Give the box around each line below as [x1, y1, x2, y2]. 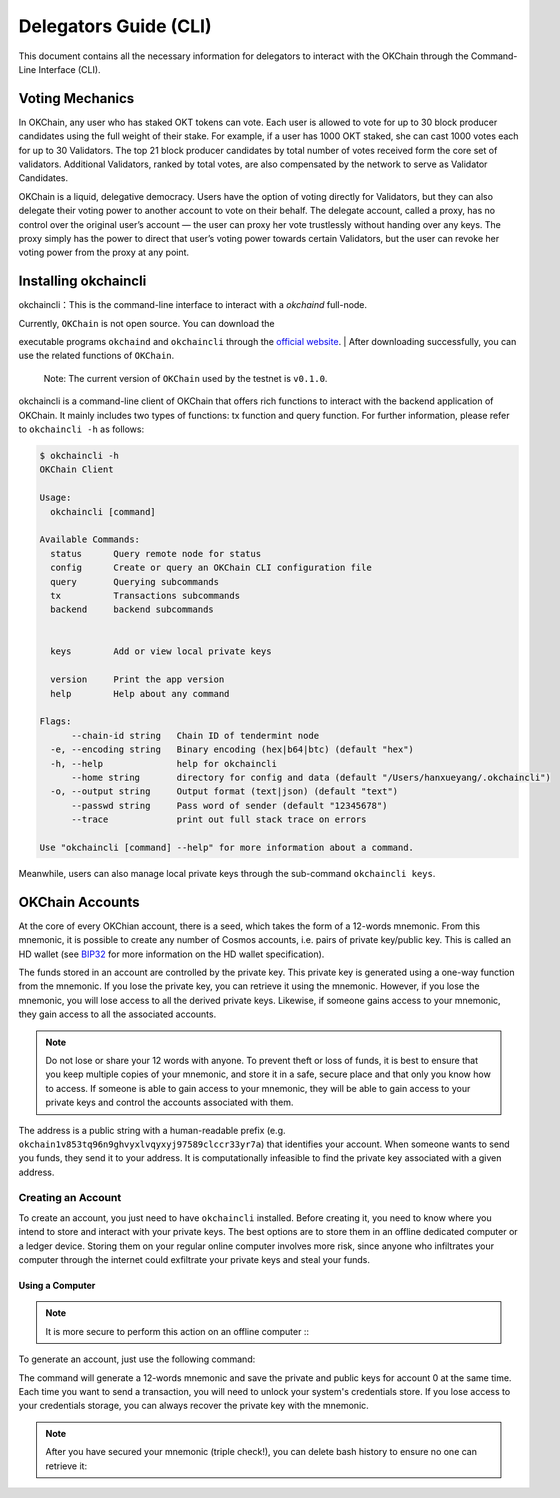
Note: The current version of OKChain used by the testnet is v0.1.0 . [43, 372, 328, 384]
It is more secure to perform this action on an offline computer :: [45, 1325, 310, 1337]
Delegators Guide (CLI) [18, 15, 212, 37]
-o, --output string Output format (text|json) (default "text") [50, 786, 399, 797]
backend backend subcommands [50, 604, 214, 615]
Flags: [39, 716, 72, 727]
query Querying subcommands [50, 576, 220, 587]
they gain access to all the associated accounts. [18, 1008, 217, 1020]
